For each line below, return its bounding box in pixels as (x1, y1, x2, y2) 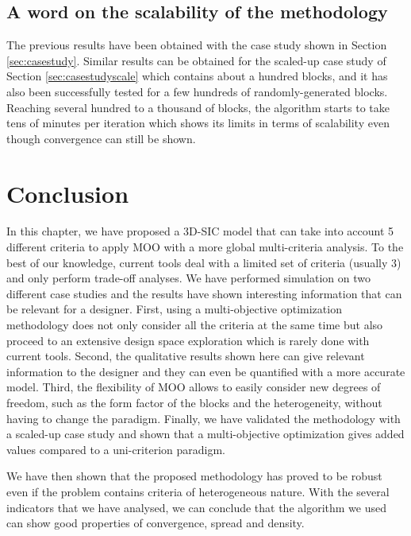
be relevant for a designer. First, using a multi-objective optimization (6, 301, 342, 317)
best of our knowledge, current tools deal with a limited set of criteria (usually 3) (6, 254, 401, 270)
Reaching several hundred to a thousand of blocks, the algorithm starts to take (6, 99, 390, 115)
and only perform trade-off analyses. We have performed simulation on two (6, 270, 371, 286)
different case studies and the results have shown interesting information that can (6, 285, 402, 301)
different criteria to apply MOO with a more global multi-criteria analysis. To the (6, 239, 404, 255)
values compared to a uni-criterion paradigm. (6, 441, 225, 457)
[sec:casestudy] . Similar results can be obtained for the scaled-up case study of (6, 52, 386, 68)
